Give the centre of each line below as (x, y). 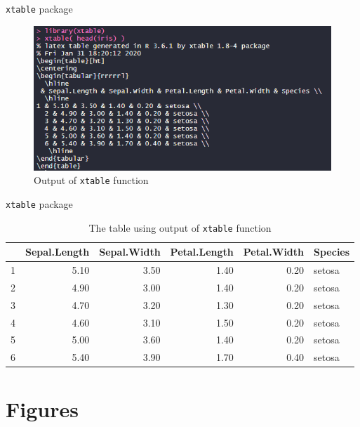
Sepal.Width (130, 252)
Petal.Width (274, 252)
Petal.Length (202, 252)
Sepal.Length (58, 252)
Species (332, 252)
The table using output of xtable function (180, 227)
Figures (42, 408)
